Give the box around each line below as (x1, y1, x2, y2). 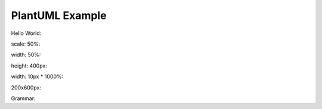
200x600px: (11, 84, 42, 91)
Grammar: (11, 95, 36, 102)
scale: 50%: (11, 40, 41, 47)
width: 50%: (11, 51, 41, 59)
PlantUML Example (11, 9, 107, 22)
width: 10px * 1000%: (11, 73, 64, 80)
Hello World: (11, 30, 42, 37)
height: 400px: (11, 62, 47, 69)
